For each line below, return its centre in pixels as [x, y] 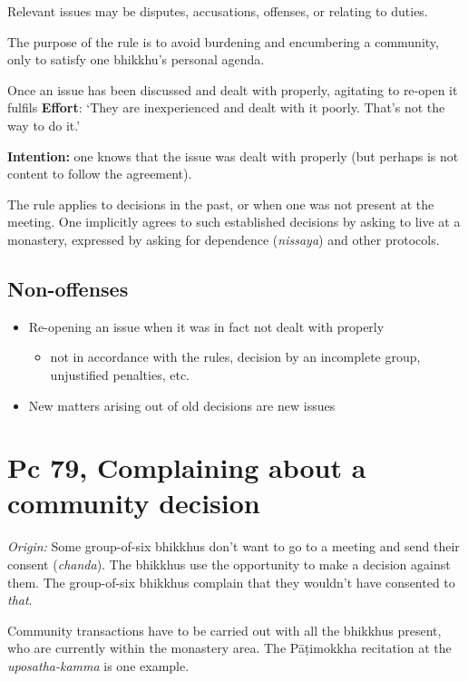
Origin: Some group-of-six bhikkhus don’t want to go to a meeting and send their [234, 546]
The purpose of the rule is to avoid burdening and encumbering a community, [223, 41]
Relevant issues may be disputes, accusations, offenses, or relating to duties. [218, 11]
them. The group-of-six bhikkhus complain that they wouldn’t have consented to [231, 582]
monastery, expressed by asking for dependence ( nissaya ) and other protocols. [224, 239]
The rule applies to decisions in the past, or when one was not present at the [221, 204]
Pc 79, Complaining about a [187, 467]
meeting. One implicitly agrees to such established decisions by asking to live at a [234, 222]
